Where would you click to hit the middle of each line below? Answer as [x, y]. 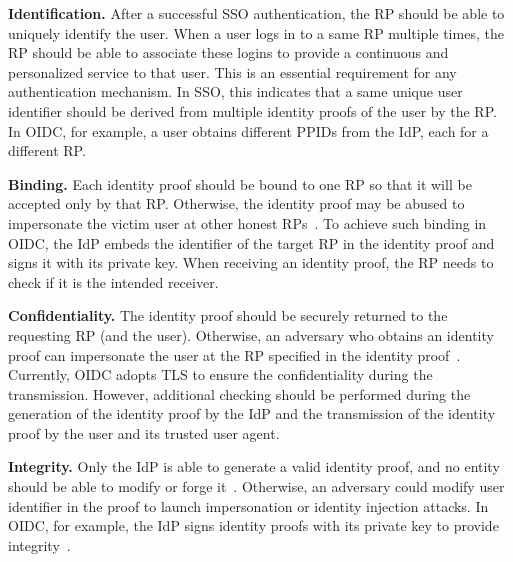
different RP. [47, 150]
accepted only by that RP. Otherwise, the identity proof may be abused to [236, 203]
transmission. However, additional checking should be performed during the [239, 393]
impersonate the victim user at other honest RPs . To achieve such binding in [247, 222]
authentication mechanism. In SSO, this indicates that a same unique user [235, 91]
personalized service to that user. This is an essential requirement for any [232, 71]
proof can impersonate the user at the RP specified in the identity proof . [234, 354]
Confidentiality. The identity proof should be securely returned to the [228, 315]
